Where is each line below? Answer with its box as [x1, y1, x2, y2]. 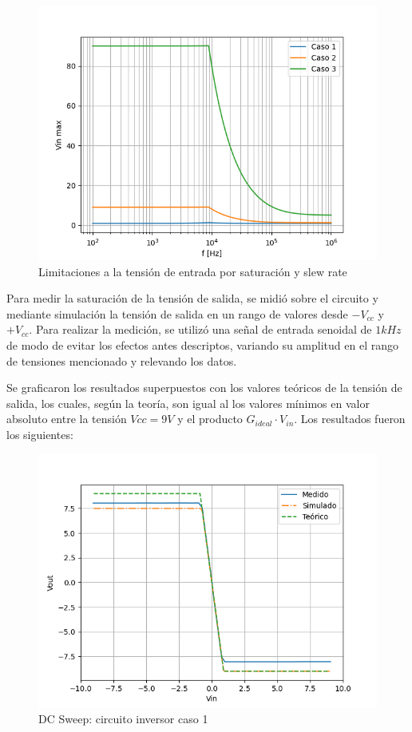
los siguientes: [6, 425, 73, 442]
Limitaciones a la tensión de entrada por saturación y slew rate [38, 263, 347, 279]
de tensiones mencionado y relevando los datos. [6, 352, 237, 369]
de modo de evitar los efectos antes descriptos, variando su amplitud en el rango [6, 336, 398, 353]
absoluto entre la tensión [6, 410, 127, 427]
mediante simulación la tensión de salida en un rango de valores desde [6, 305, 348, 322]
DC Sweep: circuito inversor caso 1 [38, 710, 208, 727]
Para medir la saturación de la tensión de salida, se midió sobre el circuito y [6, 290, 378, 307]
